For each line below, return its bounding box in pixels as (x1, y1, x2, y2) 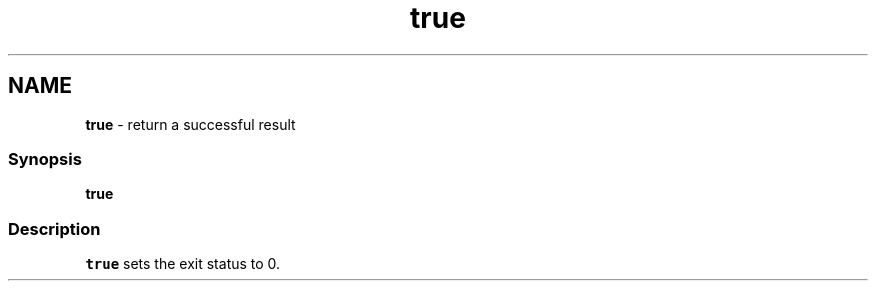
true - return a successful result (85, 115, 296, 133)
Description (8, 218, 101, 239)
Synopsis (8, 148, 82, 169)
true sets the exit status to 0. (85, 255, 281, 273)
